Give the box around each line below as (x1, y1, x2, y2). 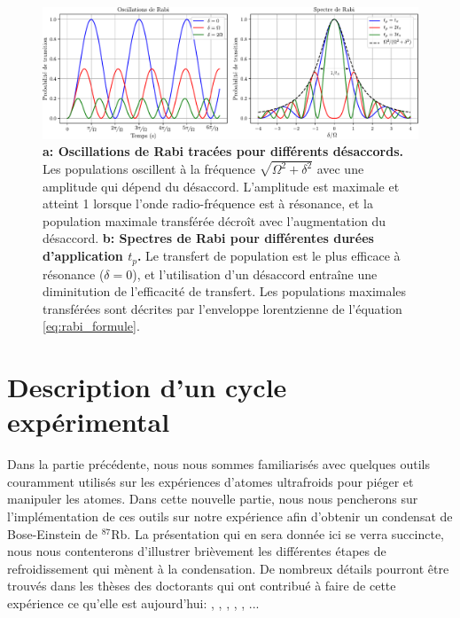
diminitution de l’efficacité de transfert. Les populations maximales (43, 282, 407, 301)
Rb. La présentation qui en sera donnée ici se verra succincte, (111, 524, 444, 543)
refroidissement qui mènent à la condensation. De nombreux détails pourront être (7, 559, 449, 577)
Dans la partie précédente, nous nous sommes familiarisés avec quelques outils (7, 455, 430, 473)
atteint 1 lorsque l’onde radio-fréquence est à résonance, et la (43, 194, 373, 213)
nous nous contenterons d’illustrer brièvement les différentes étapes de (7, 542, 386, 560)
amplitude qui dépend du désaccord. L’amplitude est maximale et (43, 176, 400, 195)
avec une (316, 160, 364, 178)
